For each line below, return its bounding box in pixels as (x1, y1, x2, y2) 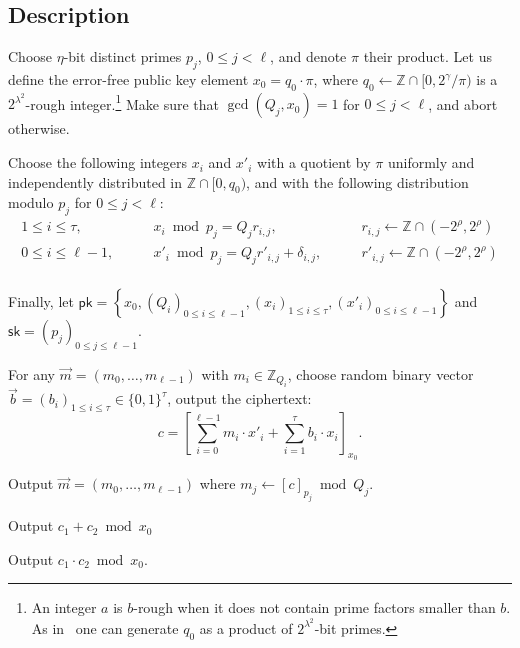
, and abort (428, 93, 498, 114)
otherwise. (8, 118, 70, 139)
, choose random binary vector (287, 363, 474, 384)
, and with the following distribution (246, 171, 469, 192)
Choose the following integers (8, 152, 188, 173)
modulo (8, 192, 54, 213)
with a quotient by (257, 152, 371, 173)
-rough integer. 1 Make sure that (25, 90, 220, 114)
